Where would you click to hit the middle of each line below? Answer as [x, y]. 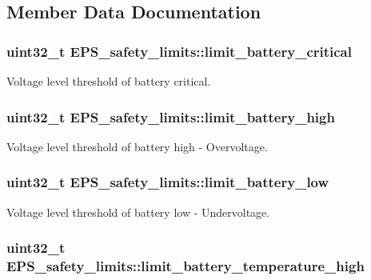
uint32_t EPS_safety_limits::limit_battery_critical [179, 51]
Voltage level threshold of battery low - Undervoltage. [138, 212]
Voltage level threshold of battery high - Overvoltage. [137, 146]
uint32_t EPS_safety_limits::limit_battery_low [168, 182]
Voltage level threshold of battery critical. [109, 81]
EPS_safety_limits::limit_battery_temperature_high [185, 266]
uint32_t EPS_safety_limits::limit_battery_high [171, 116]
